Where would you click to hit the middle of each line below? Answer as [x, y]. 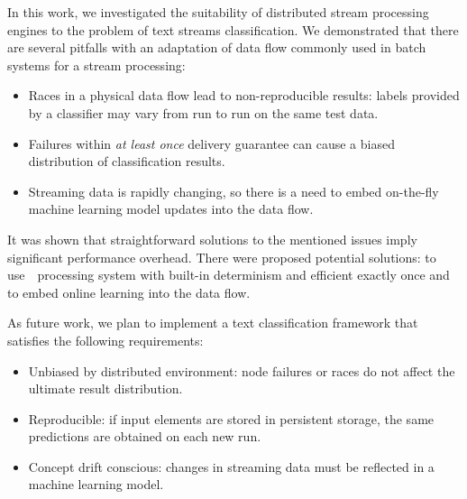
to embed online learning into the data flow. [129, 292]
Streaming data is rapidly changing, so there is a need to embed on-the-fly [233, 191]
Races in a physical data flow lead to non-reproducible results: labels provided [244, 95]
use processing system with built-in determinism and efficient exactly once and [229, 275]
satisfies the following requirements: [105, 340]
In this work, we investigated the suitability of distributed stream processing [218, 12]
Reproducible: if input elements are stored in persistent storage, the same [231, 418]
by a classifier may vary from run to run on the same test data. [203, 112]
